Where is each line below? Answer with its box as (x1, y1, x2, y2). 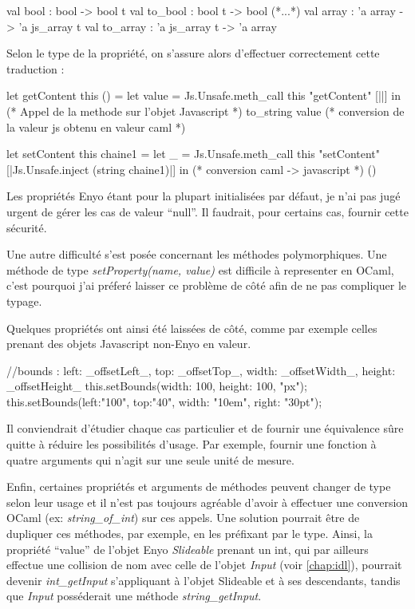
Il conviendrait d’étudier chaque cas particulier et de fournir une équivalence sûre (6, 420, 404, 437)
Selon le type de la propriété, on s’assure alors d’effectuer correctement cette (6, 45, 380, 61)
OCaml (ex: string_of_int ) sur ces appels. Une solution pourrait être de (6, 509, 360, 526)
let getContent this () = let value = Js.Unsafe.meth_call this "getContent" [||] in (6, 87, 401, 104)
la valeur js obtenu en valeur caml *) (6, 118, 186, 135)
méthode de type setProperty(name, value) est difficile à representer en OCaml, (6, 261, 394, 278)
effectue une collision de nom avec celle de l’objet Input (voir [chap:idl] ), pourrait (6, 556, 402, 573)
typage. (6, 292, 42, 309)
